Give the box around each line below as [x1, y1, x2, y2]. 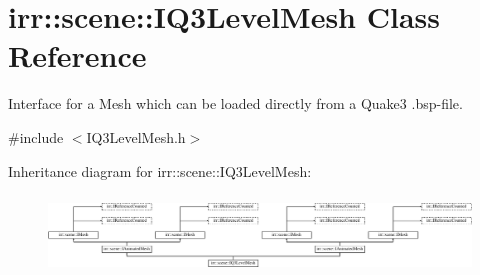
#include [8, 126, 64, 147]
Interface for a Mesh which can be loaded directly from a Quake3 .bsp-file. [8, 93, 463, 114]
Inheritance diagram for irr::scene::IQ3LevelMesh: [8, 160, 312, 181]
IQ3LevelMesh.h [86, 126, 186, 147]
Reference [8, 35, 147, 76]
